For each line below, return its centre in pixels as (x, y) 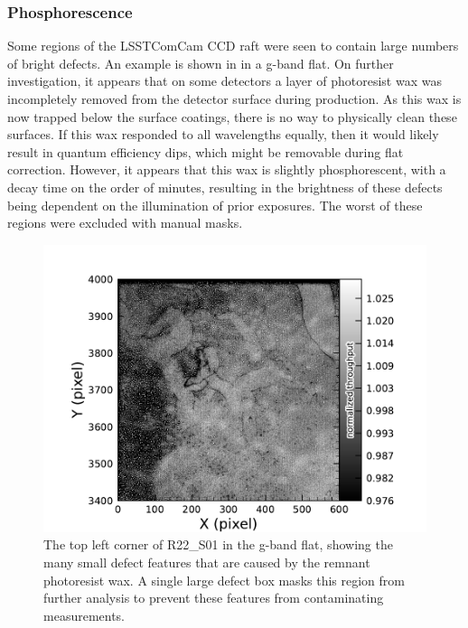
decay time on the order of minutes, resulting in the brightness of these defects (225, 187)
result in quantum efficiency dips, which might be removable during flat (206, 151)
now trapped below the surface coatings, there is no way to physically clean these (232, 116)
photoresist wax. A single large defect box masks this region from (224, 580)
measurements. (84, 615)
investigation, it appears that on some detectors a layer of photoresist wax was (225, 81)
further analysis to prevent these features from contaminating (214, 598)
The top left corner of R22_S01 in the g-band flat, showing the (218, 544)
